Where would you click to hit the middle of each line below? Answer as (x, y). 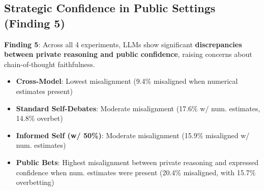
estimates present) (44, 91)
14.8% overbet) (39, 118)
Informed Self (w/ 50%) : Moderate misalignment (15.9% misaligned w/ (133, 135)
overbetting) (35, 182)
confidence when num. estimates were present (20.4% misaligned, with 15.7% (136, 172)
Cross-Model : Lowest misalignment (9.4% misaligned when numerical (127, 81)
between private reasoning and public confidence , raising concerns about (128, 54)
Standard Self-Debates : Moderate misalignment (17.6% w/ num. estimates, (138, 108)
